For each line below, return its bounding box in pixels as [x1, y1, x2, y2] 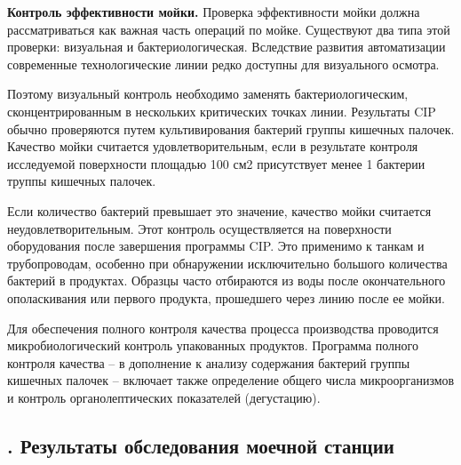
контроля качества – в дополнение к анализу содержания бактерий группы [7, 353, 410, 372]
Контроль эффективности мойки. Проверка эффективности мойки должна [7, 3, 420, 20]
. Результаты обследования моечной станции [7, 431, 394, 459]
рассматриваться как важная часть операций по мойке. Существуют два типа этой [7, 20, 450, 38]
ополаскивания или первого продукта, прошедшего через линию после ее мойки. [7, 288, 445, 307]
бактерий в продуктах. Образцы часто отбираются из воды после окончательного [7, 271, 446, 290]
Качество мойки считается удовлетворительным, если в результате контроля [7, 137, 418, 156]
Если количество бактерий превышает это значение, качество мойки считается [7, 201, 432, 220]
